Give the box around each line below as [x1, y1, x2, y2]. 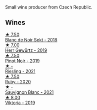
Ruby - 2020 [5, 78, 31, 84]
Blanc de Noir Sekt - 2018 [5, 37, 58, 42]
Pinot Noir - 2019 [5, 58, 40, 64]
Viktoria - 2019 [5, 100, 36, 106]
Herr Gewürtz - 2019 [5, 47, 48, 53]
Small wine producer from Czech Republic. [5, 4, 93, 10]
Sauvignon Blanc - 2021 [5, 89, 54, 95]
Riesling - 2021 [5, 68, 36, 74]
